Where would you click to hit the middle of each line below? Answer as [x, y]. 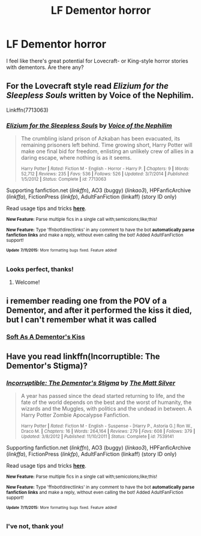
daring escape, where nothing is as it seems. [76, 158]
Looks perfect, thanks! [40, 269]
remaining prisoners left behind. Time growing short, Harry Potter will [106, 145]
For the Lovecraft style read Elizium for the [88, 86]
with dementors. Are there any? [45, 67]
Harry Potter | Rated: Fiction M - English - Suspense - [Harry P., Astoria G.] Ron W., [106, 426]
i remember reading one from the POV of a [86, 301]
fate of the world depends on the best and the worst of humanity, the [106, 402]
